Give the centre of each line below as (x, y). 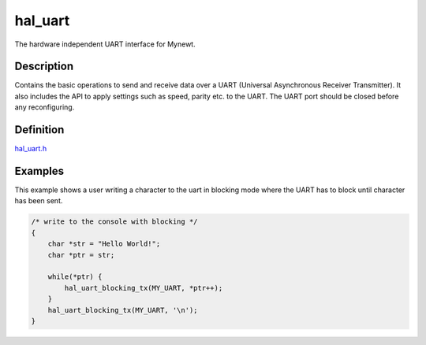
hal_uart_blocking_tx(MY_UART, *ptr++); (144, 288)
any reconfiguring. (45, 107)
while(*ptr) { (75, 277)
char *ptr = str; (81, 255)
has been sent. (39, 201)
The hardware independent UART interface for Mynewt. (105, 44)
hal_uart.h (31, 149)
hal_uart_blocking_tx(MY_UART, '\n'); (123, 310)
